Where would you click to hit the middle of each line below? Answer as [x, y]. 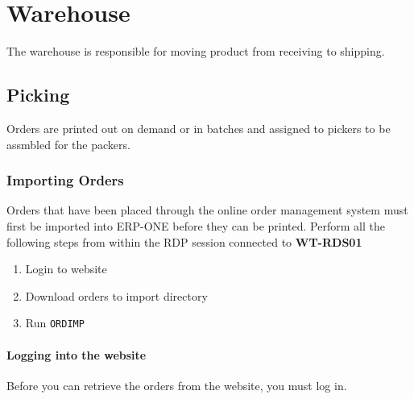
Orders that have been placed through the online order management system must [207, 210]
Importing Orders [65, 180]
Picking [38, 95]
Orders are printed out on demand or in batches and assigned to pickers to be [199, 128]
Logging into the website [77, 354]
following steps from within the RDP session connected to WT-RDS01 [184, 241]
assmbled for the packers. [68, 144]
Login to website [66, 269]
